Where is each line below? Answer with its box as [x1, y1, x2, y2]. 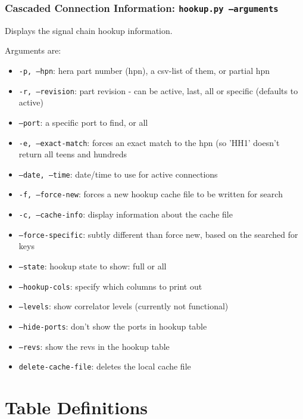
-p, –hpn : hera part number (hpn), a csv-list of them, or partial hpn [18, 64, 270, 76]
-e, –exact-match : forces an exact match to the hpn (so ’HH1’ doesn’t [18, 136, 280, 148]
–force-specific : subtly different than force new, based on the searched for [18, 228, 298, 240]
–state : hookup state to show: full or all [18, 260, 167, 272]
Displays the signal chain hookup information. [5, 24, 173, 36]
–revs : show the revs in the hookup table [18, 340, 170, 352]
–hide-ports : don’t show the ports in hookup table [18, 319, 207, 332]
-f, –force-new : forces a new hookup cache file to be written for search [18, 188, 283, 200]
